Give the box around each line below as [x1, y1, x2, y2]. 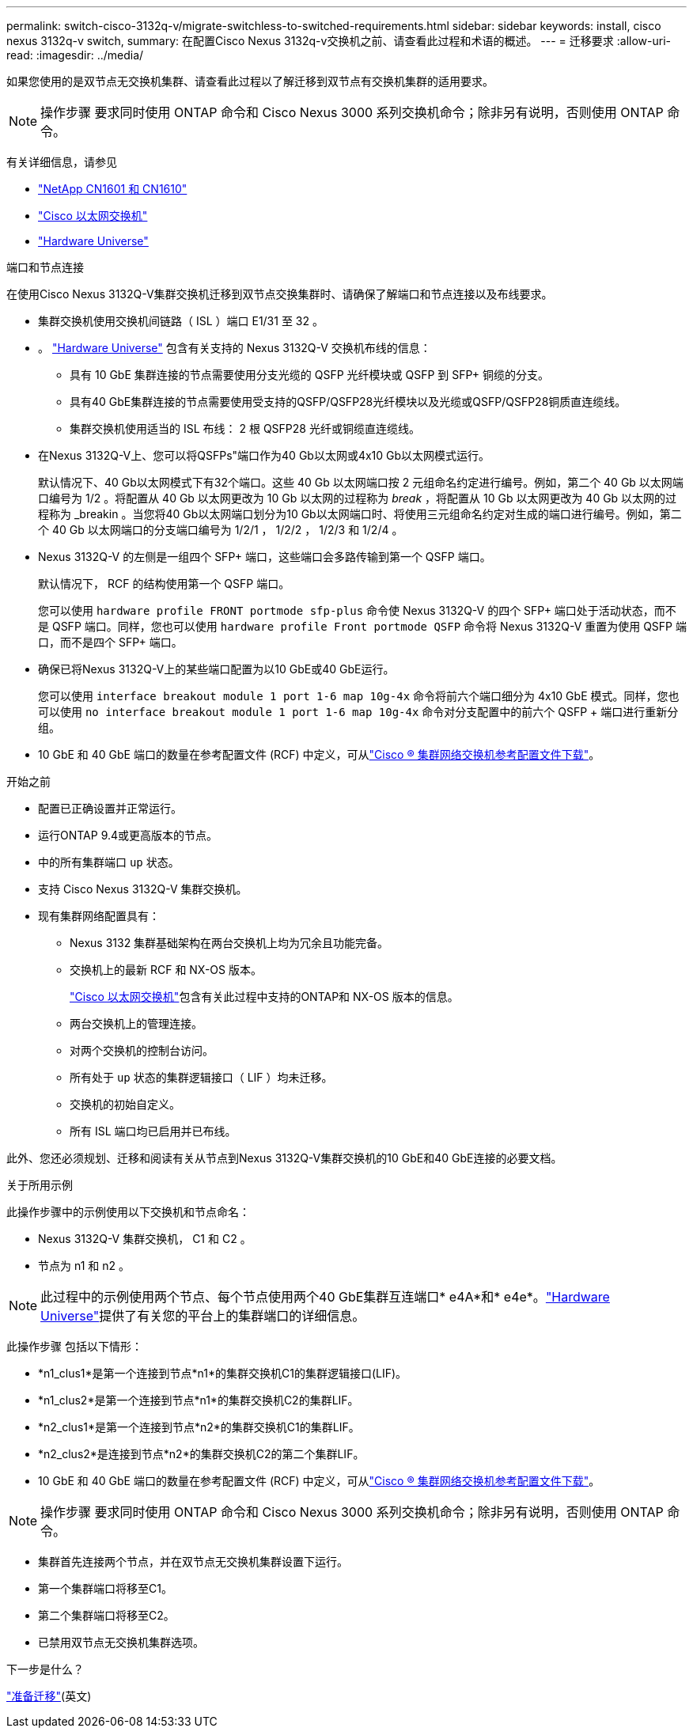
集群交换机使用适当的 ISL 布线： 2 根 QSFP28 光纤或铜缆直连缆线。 [70, 422, 420, 435]
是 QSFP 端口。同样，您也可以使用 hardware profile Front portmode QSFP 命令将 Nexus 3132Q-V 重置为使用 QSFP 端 [38, 620, 687, 633]
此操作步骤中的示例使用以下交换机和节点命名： [6, 1205, 250, 1218]
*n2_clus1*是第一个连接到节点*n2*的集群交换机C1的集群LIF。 [38, 1420, 360, 1434]
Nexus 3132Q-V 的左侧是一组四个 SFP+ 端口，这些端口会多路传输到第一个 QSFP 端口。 [38, 550, 491, 563]
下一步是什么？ [6, 1662, 84, 1676]
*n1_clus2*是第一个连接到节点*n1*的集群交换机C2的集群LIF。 [38, 1393, 359, 1407]
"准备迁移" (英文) [6, 1689, 92, 1703]
